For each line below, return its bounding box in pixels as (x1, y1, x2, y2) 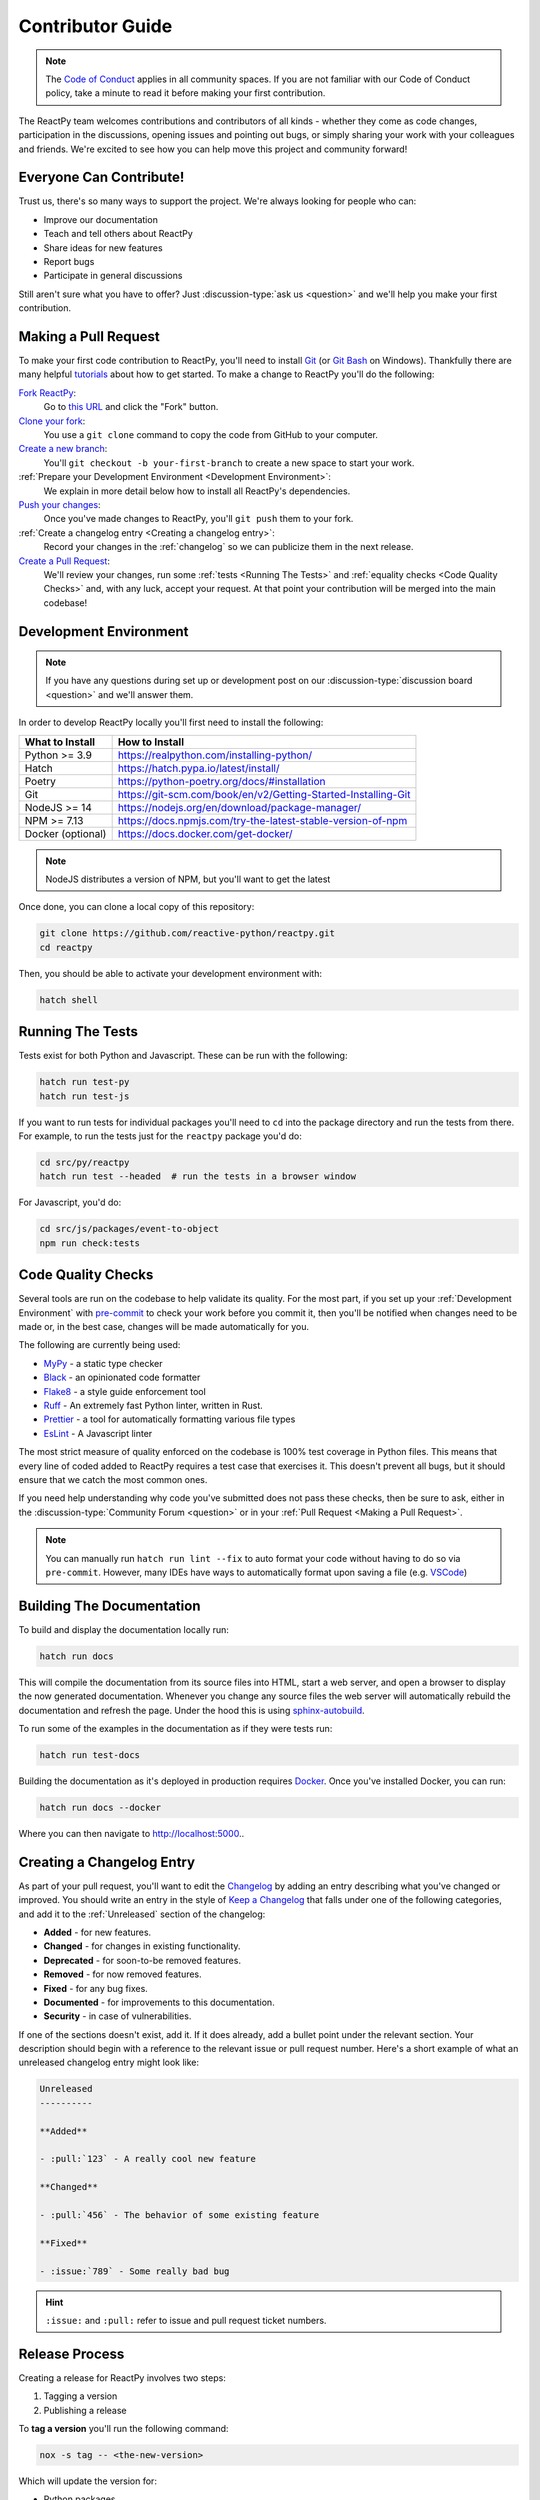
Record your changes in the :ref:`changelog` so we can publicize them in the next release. (43, 541, 414, 553)
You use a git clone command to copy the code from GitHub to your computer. (43, 429, 379, 440)
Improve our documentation (43, 213, 159, 225)
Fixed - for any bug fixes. (43, 1982, 149, 1994)
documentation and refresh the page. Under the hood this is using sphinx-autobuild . (18, 1704, 365, 1716)
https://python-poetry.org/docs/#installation (117, 774, 326, 788)
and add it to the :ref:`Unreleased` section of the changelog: (18, 1908, 266, 1920)
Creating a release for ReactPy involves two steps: (18, 2371, 227, 2384)
